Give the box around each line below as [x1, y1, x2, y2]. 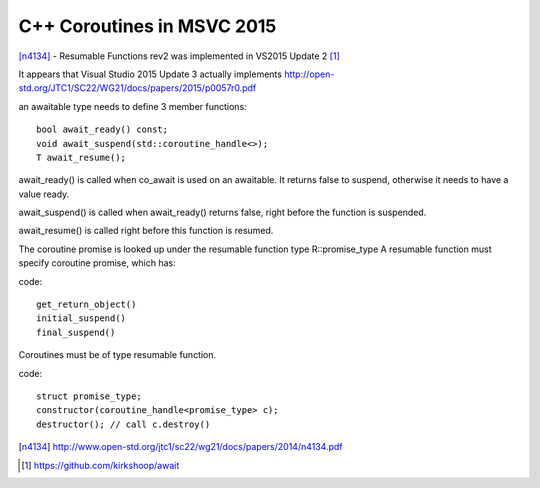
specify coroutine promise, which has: [18, 257, 177, 269]
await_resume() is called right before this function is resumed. [18, 225, 274, 237]
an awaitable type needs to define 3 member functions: [18, 100, 247, 112]
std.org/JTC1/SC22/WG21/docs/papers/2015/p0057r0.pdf [18, 82, 257, 94]
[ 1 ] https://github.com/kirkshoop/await [21, 459, 180, 471]
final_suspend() [36, 326, 116, 338]
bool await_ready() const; [36, 124, 169, 135]
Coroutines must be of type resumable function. [18, 349, 217, 361]
